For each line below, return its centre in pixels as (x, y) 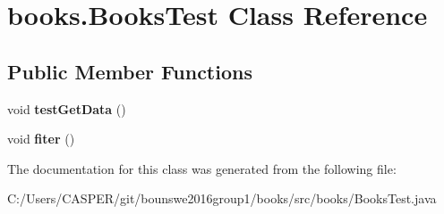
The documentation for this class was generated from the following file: (202, 168)
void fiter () (41, 139)
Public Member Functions (130, 71)
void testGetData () (67, 108)
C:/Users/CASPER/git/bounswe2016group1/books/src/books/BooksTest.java (222, 198)
